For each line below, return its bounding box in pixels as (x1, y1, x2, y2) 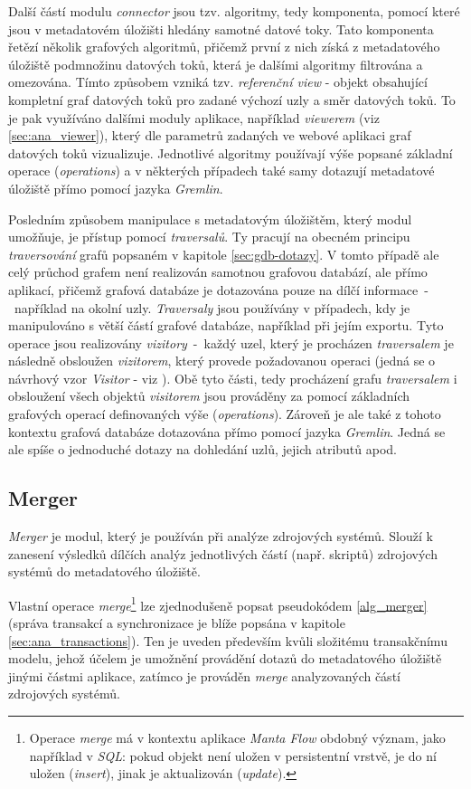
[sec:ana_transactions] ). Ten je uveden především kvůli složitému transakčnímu (8, 631, 447, 650)
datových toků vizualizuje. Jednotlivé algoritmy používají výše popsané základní (8, 143, 453, 162)
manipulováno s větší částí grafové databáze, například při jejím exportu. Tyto (8, 316, 444, 335)
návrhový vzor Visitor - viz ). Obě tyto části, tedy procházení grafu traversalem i (8, 368, 457, 387)
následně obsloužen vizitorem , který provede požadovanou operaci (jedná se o (8, 351, 436, 370)
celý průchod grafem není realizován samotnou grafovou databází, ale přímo (8, 262, 428, 281)
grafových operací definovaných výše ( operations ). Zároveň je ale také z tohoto (8, 404, 441, 423)
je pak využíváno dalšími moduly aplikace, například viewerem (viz (8, 108, 380, 127)
